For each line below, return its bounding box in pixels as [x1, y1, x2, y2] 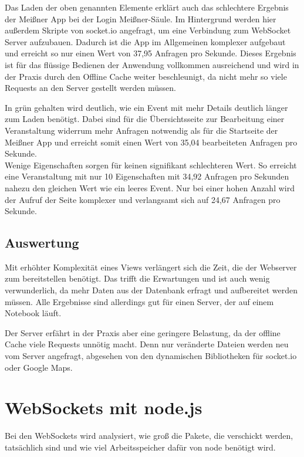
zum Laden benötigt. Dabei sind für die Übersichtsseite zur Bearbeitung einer [5, 113, 285, 125]
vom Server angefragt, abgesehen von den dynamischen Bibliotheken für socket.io [5, 350, 297, 362]
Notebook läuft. [5, 307, 62, 319]
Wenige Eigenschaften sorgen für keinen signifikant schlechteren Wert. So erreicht [5, 158, 297, 171]
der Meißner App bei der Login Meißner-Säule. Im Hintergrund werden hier [5, 12, 276, 25]
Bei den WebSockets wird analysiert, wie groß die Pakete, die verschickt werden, [5, 429, 293, 442]
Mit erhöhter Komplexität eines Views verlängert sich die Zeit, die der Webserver [5, 260, 297, 273]
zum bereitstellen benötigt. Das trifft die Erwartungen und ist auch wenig [5, 272, 270, 285]
